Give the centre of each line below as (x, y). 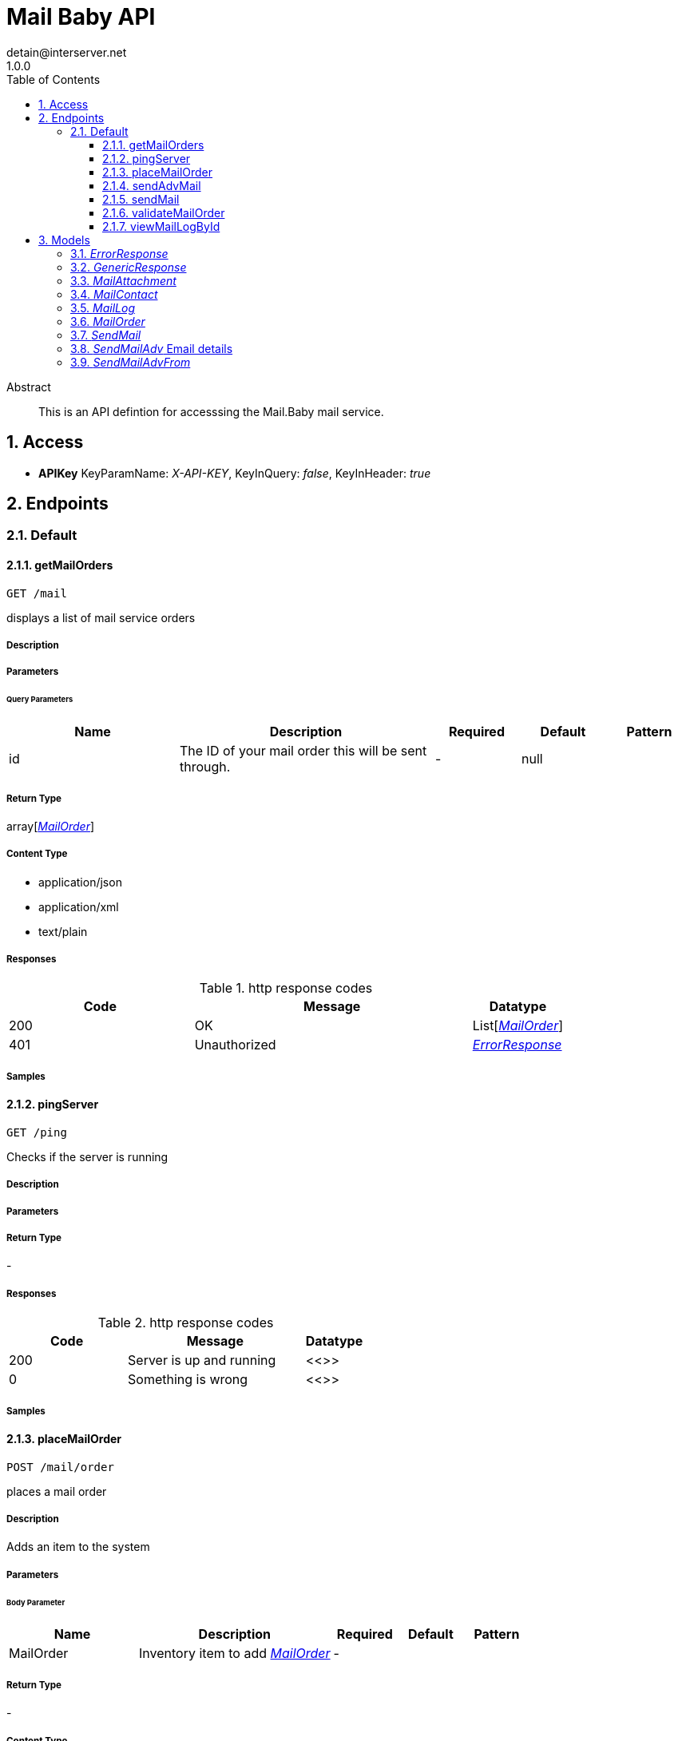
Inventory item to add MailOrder (235, 1654)
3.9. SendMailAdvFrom (131, 362)
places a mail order (57, 1491)
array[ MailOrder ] (51, 826)
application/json (80, 882)
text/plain (63, 931)
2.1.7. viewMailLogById (161, 226)
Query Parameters (40, 700)
